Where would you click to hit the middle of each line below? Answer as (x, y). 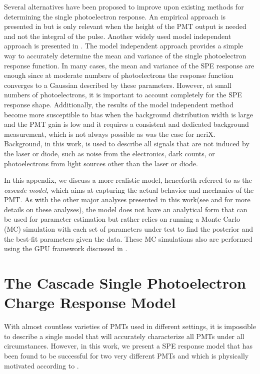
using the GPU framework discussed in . (66, 248)
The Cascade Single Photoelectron (125, 283)
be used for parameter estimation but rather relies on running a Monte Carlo (122, 219)
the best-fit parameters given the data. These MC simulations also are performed (128, 238)
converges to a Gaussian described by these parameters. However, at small (118, 85)
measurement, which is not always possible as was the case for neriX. (110, 134)
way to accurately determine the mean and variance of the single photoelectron (125, 55)
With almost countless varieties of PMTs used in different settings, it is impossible (130, 326)
